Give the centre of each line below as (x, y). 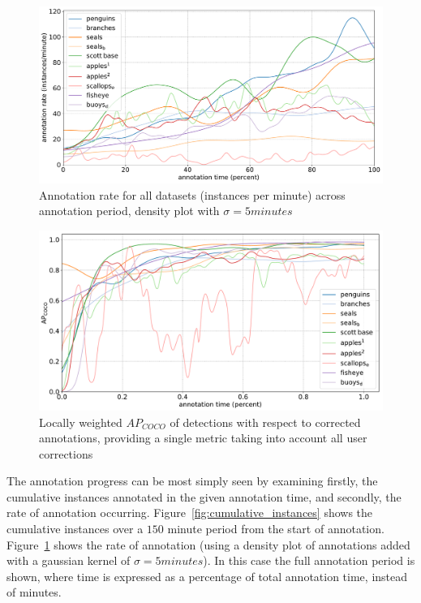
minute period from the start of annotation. (276, 529)
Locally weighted (81, 422)
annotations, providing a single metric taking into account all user (203, 438)
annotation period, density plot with (129, 211)
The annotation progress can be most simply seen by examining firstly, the (192, 481)
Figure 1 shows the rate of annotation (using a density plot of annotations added (208, 544)
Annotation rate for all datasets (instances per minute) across (192, 194)
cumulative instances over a (75, 529)
